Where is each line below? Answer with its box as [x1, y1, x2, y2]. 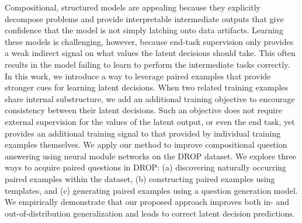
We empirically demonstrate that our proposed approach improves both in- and [5, 196, 290, 208]
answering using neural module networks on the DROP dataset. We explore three [5, 149, 296, 162]
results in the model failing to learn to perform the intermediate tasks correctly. [5, 58, 290, 70]
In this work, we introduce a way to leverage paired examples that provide [5, 69, 271, 82]
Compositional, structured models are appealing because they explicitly [5, 1, 261, 13]
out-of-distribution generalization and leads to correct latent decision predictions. [5, 207, 295, 219]
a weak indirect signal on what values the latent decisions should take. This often [5, 47, 296, 59]
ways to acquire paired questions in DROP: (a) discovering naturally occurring [5, 161, 286, 173]
